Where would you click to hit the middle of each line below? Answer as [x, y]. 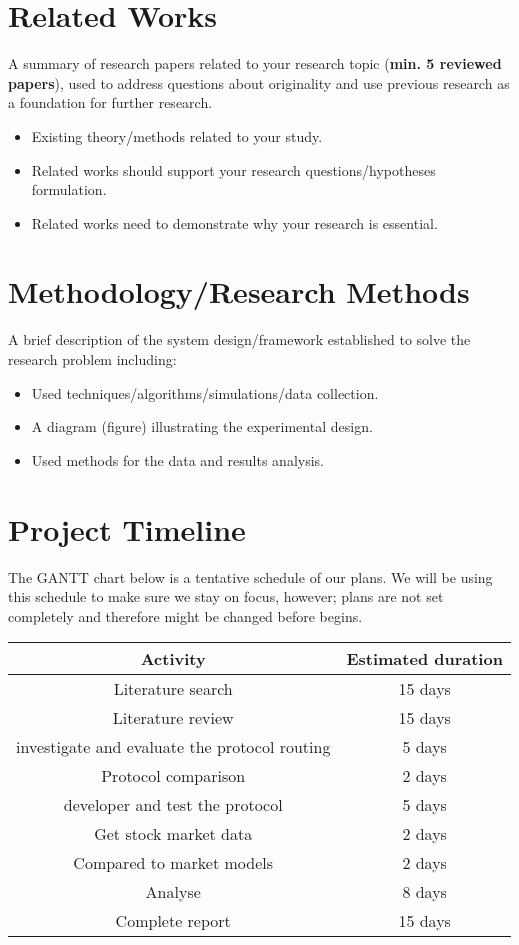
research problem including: [92, 359]
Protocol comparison [173, 776]
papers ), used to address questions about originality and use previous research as [259, 82]
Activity [173, 659]
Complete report [173, 921]
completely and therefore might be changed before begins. [185, 615]
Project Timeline [127, 528]
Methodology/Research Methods [239, 291]
